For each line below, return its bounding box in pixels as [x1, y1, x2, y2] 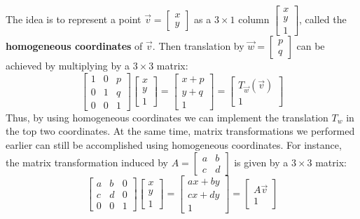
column [238, 12, 270, 27]
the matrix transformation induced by [6, 154, 169, 169]
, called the [299, 12, 347, 27]
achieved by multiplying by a [6, 58, 130, 73]
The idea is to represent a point [6, 12, 141, 27]
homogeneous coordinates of [6, 39, 143, 53]
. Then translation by [152, 39, 244, 53]
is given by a [234, 154, 289, 169]
